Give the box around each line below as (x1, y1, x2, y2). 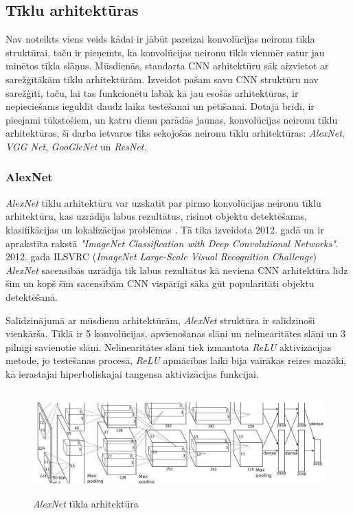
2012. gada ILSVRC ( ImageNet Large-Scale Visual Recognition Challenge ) (5, 249, 317, 264)
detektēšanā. (5, 289, 58, 304)
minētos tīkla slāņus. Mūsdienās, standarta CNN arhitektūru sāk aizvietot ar (5, 58, 329, 73)
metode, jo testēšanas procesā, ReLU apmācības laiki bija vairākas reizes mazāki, (5, 353, 347, 367)
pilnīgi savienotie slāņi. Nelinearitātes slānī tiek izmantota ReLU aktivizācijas (5, 339, 332, 354)
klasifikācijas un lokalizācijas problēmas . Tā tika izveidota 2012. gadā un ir (5, 222, 324, 236)
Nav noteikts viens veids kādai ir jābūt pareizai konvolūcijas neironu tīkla (5, 32, 315, 46)
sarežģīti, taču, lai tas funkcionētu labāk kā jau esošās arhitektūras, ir (5, 85, 299, 100)
